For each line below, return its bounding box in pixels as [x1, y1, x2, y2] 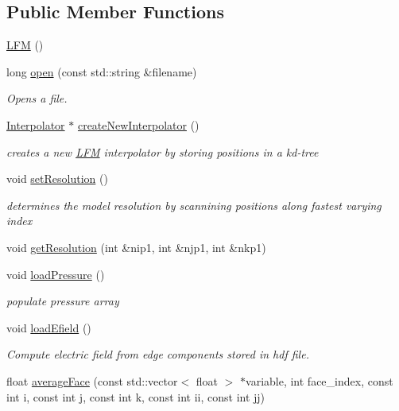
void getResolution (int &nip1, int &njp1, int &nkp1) [6, 238, 266, 255]
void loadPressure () [6, 266, 105, 282]
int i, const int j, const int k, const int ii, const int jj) [6, 388, 265, 405]
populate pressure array [6, 293, 119, 309]
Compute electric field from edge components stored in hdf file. [6, 346, 309, 363]
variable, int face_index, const [246, 372, 393, 389]
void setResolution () [6, 170, 108, 187]
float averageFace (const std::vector [6, 372, 178, 389]
